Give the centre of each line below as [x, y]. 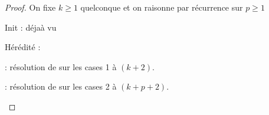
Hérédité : [23, 47]
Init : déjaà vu [31, 27]
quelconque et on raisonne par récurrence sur [162, 7]
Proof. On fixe [30, 7]
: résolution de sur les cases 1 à [61, 66]
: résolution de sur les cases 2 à [61, 86]
